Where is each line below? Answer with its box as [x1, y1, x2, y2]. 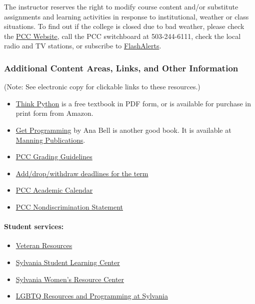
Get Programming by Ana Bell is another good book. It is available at [15, 124, 231, 135]
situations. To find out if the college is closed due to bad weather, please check [4, 21, 244, 31]
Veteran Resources [15, 240, 72, 251]
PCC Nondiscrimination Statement [15, 201, 123, 212]
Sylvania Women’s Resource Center [15, 274, 124, 284]
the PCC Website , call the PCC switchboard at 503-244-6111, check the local [4, 30, 241, 41]
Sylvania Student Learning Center [15, 257, 120, 267]
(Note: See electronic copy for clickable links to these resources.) [4, 81, 200, 92]
